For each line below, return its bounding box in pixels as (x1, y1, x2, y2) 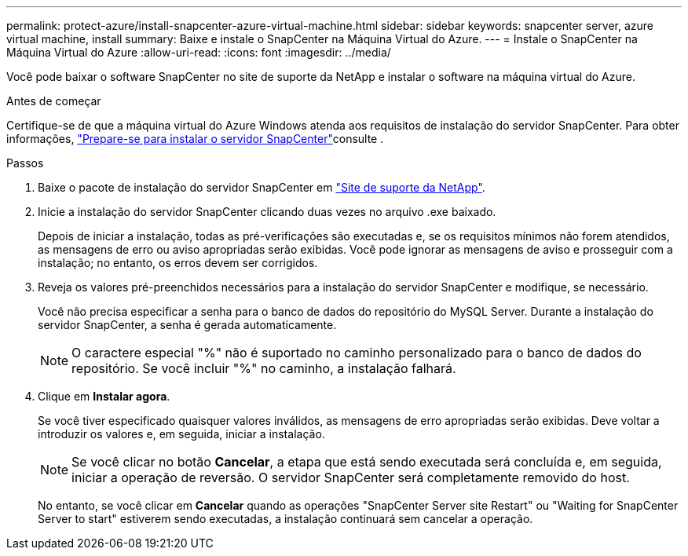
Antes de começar (6, 94, 101, 108)
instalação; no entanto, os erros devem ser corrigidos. (38, 256, 318, 269)
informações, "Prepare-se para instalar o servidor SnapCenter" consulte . (6, 132, 384, 145)
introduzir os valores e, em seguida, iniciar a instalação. (38, 427, 325, 441)
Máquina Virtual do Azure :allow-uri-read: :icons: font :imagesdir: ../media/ (6, 46, 391, 59)
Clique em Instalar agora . (38, 390, 170, 403)
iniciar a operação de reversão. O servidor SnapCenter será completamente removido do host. (71, 470, 630, 485)
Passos (6, 156, 44, 170)
